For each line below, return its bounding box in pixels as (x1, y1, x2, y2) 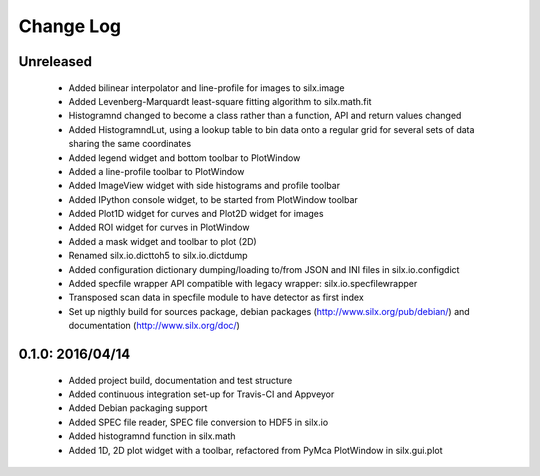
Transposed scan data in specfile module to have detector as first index (68, 291, 364, 304)
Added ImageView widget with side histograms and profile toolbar (68, 180, 340, 192)
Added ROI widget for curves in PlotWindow (68, 221, 250, 234)
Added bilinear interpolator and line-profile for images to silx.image (68, 81, 345, 94)
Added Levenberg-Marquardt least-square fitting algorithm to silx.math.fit (68, 95, 372, 107)
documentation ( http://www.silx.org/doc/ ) (68, 320, 240, 332)
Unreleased (18, 53, 93, 70)
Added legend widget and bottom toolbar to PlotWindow (68, 151, 301, 164)
